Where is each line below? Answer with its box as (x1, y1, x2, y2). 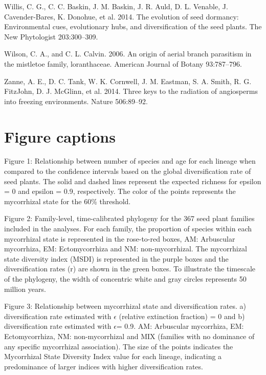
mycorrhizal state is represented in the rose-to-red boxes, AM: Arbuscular (4, 233, 235, 244)
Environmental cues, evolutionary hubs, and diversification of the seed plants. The (4, 21, 262, 32)
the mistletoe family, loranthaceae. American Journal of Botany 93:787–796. (4, 58, 242, 69)
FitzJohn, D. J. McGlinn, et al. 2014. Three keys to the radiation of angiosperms (4, 86, 258, 96)
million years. (4, 283, 46, 294)
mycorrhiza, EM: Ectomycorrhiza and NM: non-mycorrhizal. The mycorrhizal (4, 243, 247, 254)
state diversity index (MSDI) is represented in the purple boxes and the (4, 253, 229, 264)
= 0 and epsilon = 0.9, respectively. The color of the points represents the (4, 186, 236, 196)
